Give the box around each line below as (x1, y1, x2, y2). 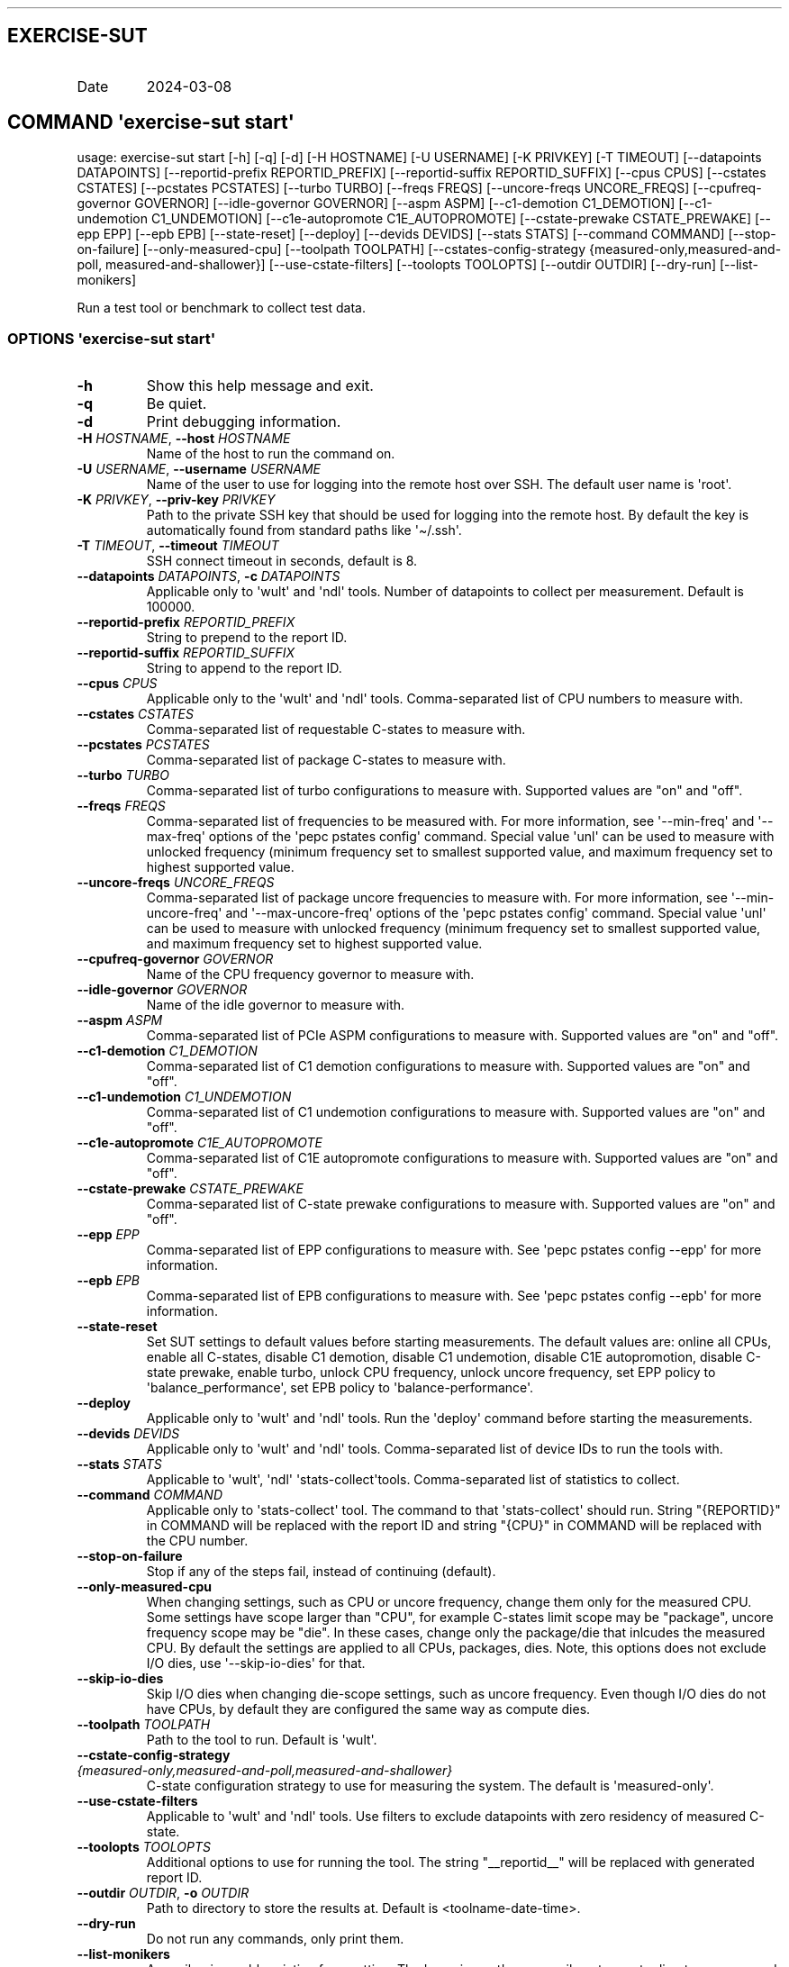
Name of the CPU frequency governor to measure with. (146, 966, 475, 983)
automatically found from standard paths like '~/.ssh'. (146, 522, 462, 539)
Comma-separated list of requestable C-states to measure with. (146, 721, 526, 738)
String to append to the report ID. (146, 660, 342, 676)
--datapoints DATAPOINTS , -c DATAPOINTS (77, 568, 340, 585)
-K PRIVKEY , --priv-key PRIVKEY (77, 492, 276, 508)
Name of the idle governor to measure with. (146, 997, 405, 1013)
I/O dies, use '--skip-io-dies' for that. (146, 1655, 366, 1672)
